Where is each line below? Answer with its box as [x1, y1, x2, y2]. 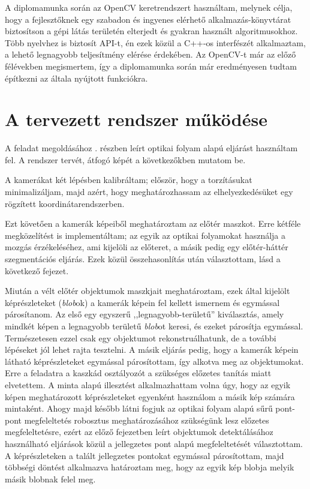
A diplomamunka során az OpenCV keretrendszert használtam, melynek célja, [5, 1, 293, 13]
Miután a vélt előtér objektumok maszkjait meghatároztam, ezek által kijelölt [5, 284, 290, 297]
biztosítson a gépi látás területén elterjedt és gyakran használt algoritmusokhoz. [5, 25, 298, 37]
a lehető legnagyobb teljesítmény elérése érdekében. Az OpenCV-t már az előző [5, 48, 296, 61]
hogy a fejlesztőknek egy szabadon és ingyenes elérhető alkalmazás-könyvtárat [5, 13, 291, 25]
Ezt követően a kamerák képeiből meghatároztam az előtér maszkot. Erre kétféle [5, 217, 301, 230]
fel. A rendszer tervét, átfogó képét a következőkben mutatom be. [5, 153, 246, 166]
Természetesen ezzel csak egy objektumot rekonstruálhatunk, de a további [5, 331, 276, 344]
